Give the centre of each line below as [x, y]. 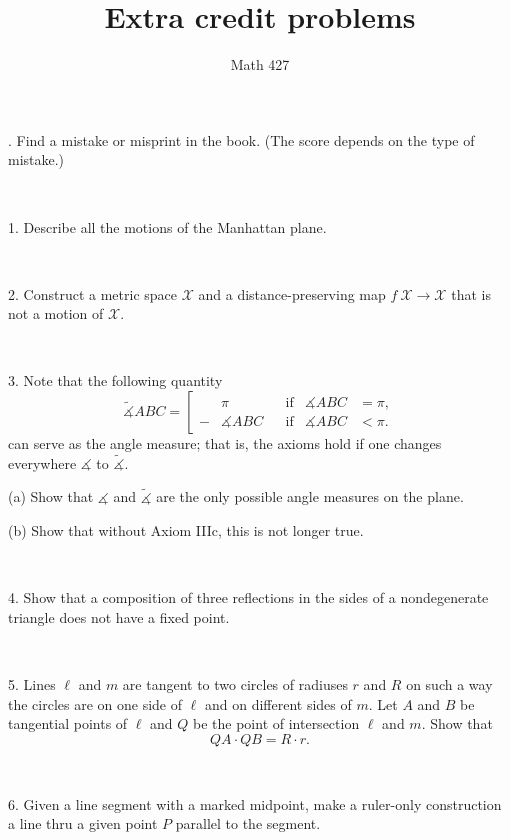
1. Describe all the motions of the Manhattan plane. [167, 226]
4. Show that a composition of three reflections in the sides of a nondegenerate [248, 597]
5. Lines [32, 684]
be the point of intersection [276, 723]
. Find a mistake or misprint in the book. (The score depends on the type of [241, 139]
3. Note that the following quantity [115, 380]
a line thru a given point [83, 823]
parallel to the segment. [248, 823]
